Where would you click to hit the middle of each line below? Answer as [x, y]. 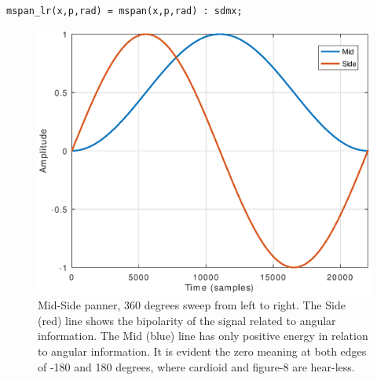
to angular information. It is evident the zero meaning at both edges [202, 351]
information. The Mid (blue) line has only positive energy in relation [203, 336]
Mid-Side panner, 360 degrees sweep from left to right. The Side [192, 305]
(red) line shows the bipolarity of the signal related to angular [187, 320]
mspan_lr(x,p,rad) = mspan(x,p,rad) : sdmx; [124, 11]
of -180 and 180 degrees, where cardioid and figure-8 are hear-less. [196, 366]
